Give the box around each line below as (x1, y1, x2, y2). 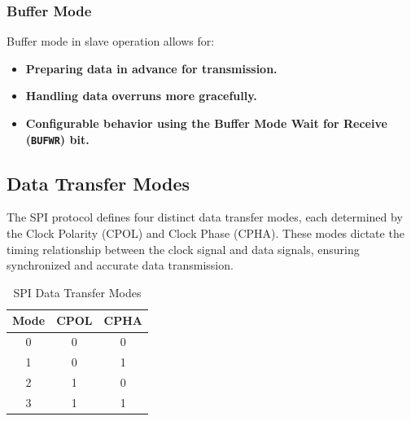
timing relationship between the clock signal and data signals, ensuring (7, 240, 360, 257)
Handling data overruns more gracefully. (25, 87, 257, 104)
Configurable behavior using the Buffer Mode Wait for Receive (25, 115, 387, 131)
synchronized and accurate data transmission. (7, 257, 234, 274)
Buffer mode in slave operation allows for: (7, 33, 215, 50)
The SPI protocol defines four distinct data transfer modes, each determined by (7, 208, 403, 226)
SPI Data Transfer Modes (13, 283, 142, 300)
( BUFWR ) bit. (25, 130, 90, 147)
